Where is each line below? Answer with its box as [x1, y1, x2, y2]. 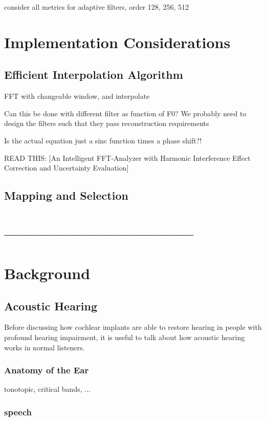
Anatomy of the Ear [4, 364, 89, 376]
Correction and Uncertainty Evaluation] [4, 162, 129, 173]
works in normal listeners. [4, 342, 85, 352]
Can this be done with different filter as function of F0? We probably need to [4, 108, 247, 118]
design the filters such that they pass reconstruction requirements [4, 118, 209, 129]
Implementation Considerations [4, 31, 231, 52]
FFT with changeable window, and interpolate [4, 91, 150, 101]
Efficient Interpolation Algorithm [4, 67, 183, 82]
